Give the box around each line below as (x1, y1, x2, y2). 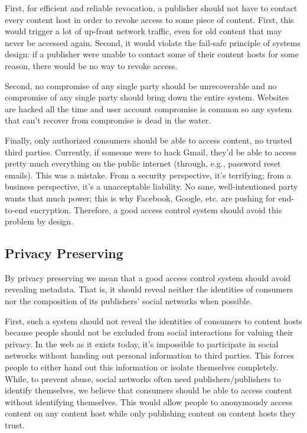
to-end (5, 203, 28, 216)
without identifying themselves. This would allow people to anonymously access (5, 395, 292, 408)
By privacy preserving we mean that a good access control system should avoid (5, 271, 291, 284)
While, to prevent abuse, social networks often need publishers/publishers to (5, 372, 281, 385)
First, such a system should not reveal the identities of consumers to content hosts (5, 314, 302, 327)
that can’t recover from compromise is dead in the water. (5, 114, 211, 126)
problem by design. (5, 215, 74, 227)
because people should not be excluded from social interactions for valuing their (5, 326, 293, 338)
